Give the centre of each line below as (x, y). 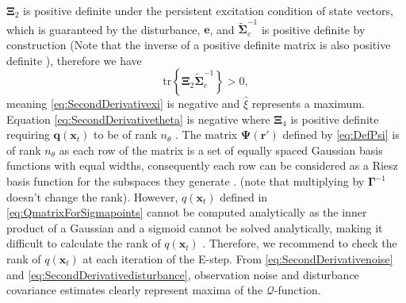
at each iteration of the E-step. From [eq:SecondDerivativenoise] (238, 259)
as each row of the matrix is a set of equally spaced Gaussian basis (221, 150)
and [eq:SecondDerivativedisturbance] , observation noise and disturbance (183, 274)
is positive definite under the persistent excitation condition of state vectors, (208, 10)
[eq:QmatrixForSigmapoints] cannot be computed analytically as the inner (187, 212)
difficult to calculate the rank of (84, 243)
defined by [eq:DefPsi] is (341, 134)
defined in (244, 196)
